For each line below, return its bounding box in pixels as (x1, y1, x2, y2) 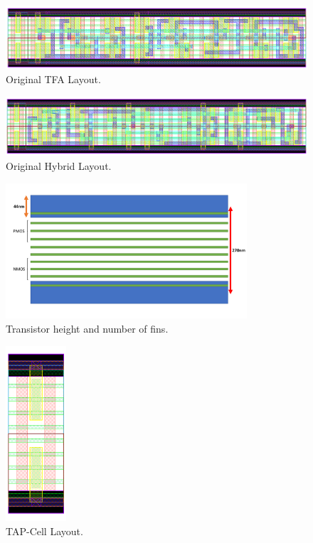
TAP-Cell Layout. (6, 524, 83, 539)
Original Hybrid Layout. (6, 158, 112, 173)
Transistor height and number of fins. (6, 321, 169, 335)
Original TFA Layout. (6, 72, 101, 87)
